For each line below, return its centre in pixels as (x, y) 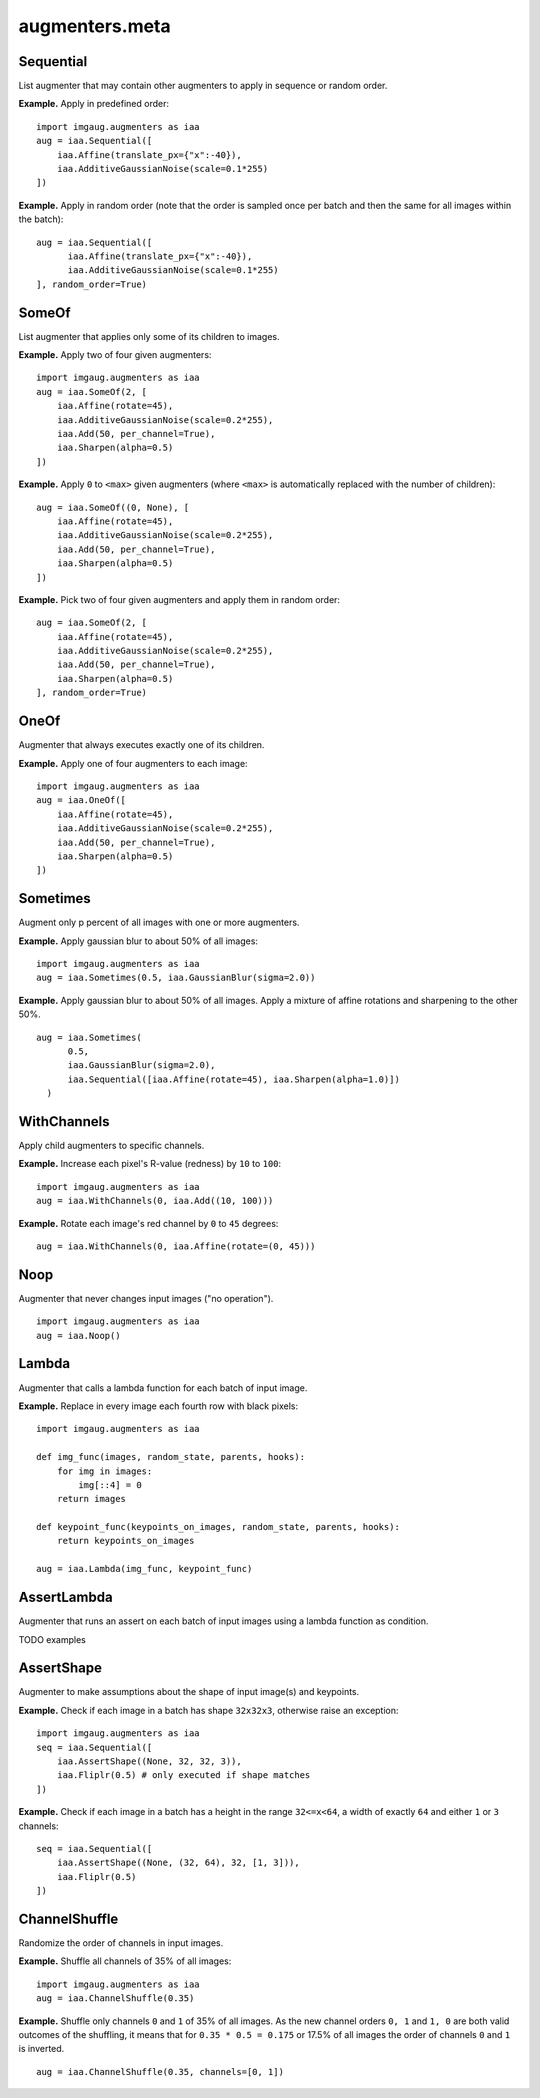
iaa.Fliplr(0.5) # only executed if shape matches (183, 1775)
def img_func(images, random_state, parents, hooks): (170, 1457)
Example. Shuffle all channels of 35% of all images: (125, 1961)
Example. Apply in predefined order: (94, 104)
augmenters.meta (95, 26)
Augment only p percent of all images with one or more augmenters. (159, 922)
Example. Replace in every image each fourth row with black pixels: (158, 1406)
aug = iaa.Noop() (78, 1335)
